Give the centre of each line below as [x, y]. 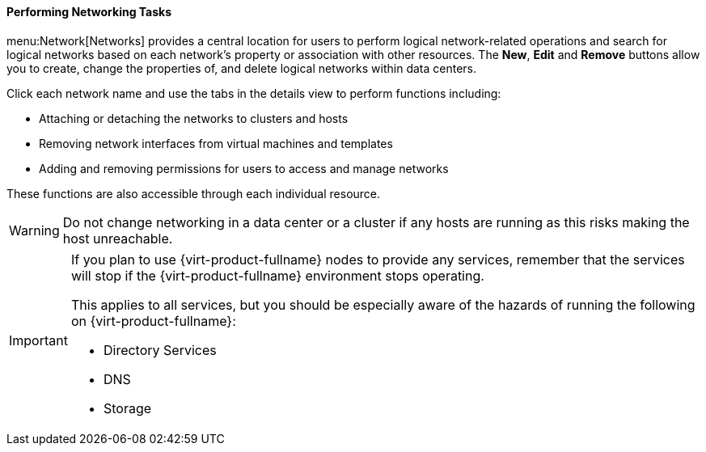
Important [38, 340]
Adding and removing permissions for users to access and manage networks [244, 168]
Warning [34, 230]
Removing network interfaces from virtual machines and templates [216, 143]
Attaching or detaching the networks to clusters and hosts [194, 118]
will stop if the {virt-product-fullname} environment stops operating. [277, 275]
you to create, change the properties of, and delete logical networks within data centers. [242, 68]
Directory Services [160, 350]
